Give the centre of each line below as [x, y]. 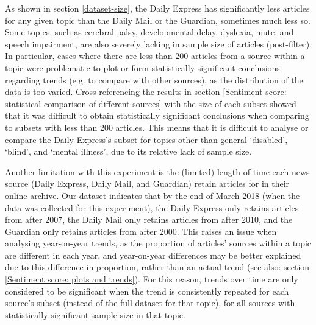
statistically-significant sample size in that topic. [95, 314]
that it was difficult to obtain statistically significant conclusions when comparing [157, 115]
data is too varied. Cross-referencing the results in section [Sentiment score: [146, 92]
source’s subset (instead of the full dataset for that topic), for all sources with [150, 303]
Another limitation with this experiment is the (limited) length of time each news [157, 171]
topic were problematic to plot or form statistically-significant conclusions [142, 67]
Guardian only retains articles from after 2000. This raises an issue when [141, 231]
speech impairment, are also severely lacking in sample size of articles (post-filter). [159, 44]
